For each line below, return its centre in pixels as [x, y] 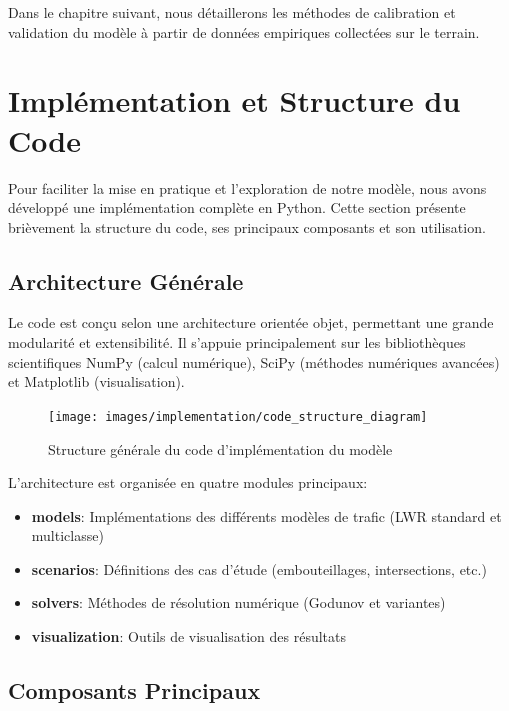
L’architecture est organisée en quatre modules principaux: [188, 482]
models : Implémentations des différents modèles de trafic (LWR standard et [266, 515]
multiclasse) [67, 535]
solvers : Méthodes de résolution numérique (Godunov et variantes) [238, 602]
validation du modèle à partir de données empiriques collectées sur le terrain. [244, 31]
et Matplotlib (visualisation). [96, 381]
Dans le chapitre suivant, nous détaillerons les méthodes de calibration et [232, 12]
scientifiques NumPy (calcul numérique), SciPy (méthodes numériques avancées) [254, 361]
